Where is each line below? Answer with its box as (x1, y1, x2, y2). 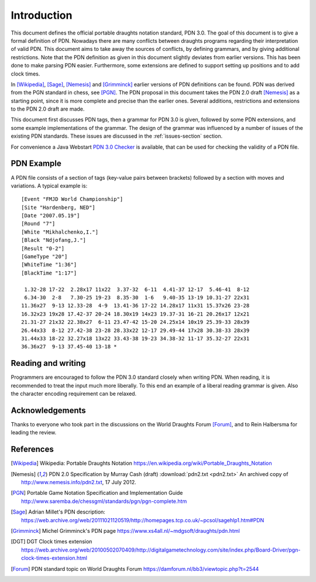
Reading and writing (11, 358, 86, 368)
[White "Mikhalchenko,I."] (21, 228, 99, 235)
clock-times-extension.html (21, 554, 88, 562)
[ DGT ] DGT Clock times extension (11, 538, 92, 545)
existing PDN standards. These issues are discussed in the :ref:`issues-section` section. (11, 132, 222, 140)
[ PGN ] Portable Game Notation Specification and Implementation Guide (11, 489, 183, 497)
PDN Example (11, 159, 61, 169)
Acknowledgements (11, 405, 86, 415)
